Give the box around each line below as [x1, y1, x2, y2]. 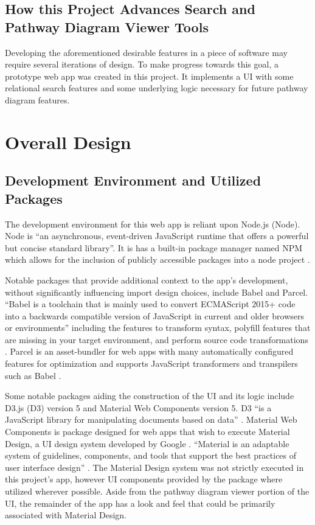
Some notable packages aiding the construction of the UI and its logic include [5, 389, 294, 402]
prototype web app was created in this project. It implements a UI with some [5, 69, 294, 82]
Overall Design [5, 129, 131, 154]
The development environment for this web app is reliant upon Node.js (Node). [5, 217, 300, 230]
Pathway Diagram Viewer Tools [5, 17, 209, 36]
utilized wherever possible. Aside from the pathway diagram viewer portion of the [5, 485, 310, 497]
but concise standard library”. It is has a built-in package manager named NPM [5, 241, 303, 254]
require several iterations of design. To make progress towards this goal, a [5, 58, 279, 71]
